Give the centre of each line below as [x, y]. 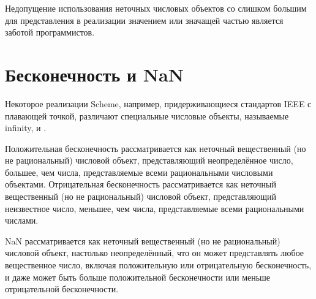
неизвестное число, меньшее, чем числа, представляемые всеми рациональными [155, 208]
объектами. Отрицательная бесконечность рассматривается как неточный [141, 184]
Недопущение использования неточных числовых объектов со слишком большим [156, 8]
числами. [22, 220]
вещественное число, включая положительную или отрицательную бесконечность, [158, 265]
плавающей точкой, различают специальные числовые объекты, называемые [147, 115]
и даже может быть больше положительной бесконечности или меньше [138, 277]
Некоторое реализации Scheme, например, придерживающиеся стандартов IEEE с [158, 103]
